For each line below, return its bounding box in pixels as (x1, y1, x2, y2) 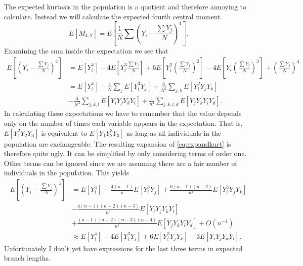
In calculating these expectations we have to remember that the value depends (4, 108, 242, 118)
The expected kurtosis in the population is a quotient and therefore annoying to (4, 1, 246, 11)
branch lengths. (4, 253, 50, 263)
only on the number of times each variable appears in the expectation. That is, (4, 118, 243, 128)
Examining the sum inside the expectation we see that (4, 46, 169, 56)
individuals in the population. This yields (4, 167, 129, 178)
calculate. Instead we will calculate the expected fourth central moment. (4, 11, 222, 21)
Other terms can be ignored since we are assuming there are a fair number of (4, 158, 237, 168)
